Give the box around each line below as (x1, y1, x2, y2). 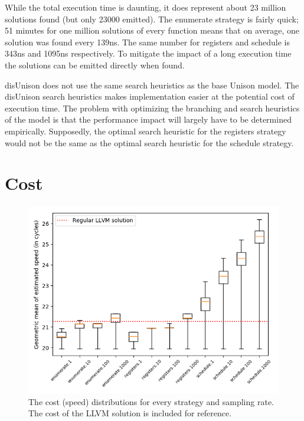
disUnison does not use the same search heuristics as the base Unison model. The (5, 78, 299, 91)
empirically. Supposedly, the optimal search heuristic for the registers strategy (5, 124, 286, 137)
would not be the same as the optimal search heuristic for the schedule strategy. (5, 136, 294, 149)
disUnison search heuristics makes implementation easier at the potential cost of (5, 90, 295, 103)
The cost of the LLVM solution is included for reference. (28, 407, 232, 419)
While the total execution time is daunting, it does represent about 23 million (5, 1, 286, 13)
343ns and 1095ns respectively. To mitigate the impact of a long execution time (5, 47, 292, 60)
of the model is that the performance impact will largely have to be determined (5, 113, 292, 126)
